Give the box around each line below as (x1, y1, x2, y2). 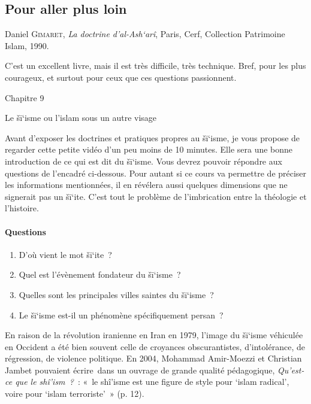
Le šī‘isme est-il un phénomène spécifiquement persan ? (19, 308, 224, 321)
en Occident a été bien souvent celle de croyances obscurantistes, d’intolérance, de (5, 340, 305, 353)
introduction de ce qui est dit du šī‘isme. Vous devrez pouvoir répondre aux (5, 154, 282, 167)
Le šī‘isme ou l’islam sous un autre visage (5, 111, 157, 124)
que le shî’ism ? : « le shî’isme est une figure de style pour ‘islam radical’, (15, 375, 289, 388)
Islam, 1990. (5, 39, 49, 51)
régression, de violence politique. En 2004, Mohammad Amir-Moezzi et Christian (5, 352, 302, 364)
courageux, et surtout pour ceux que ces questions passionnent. (5, 71, 237, 83)
